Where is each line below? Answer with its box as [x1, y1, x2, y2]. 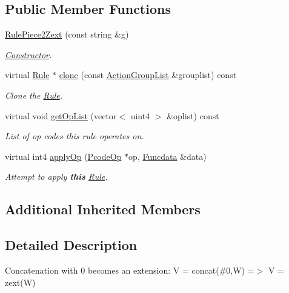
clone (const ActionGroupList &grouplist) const [59, 68, 237, 81]
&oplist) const [167, 109, 219, 122]
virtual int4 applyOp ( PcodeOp [5, 150, 122, 162]
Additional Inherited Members [5, 200, 201, 219]
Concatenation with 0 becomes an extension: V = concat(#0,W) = [5, 263, 254, 276]
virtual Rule [5, 68, 50, 81]
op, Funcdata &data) [128, 150, 207, 162]
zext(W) [5, 275, 36, 288]
